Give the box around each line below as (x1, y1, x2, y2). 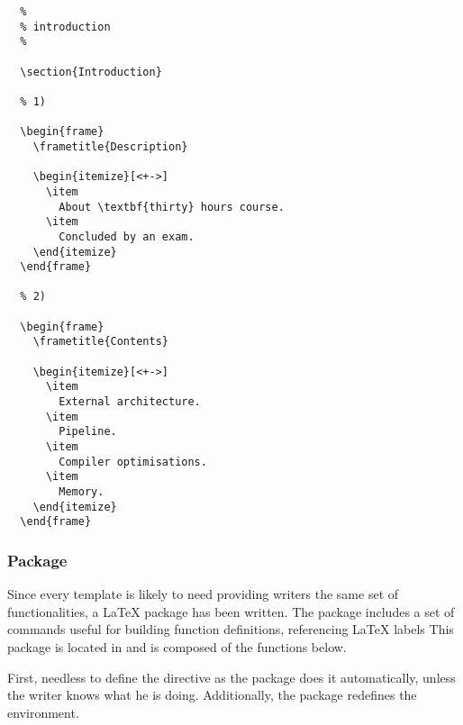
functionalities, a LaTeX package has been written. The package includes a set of (7, 602, 455, 621)
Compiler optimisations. (59, 455, 207, 468)
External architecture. (59, 395, 201, 409)
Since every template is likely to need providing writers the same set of (7, 585, 399, 603)
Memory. (59, 485, 104, 498)
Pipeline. (59, 425, 117, 439)
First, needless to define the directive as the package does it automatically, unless (7, 667, 456, 686)
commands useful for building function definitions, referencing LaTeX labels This (7, 620, 454, 639)
